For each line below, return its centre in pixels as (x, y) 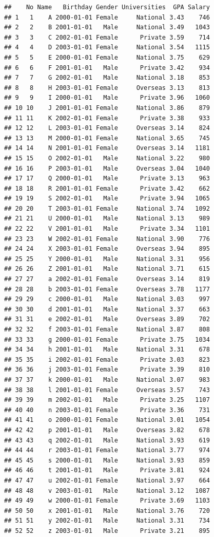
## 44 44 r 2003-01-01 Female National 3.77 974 (107, 450)
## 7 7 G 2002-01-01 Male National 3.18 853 (107, 78)
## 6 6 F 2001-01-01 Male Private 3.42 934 (107, 68)
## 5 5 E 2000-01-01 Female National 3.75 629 (107, 57)
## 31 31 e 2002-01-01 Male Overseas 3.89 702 (107, 319)
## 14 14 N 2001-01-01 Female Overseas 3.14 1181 (107, 148)
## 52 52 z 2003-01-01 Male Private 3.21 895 (107, 531)
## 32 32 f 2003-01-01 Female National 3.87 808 (107, 329)
